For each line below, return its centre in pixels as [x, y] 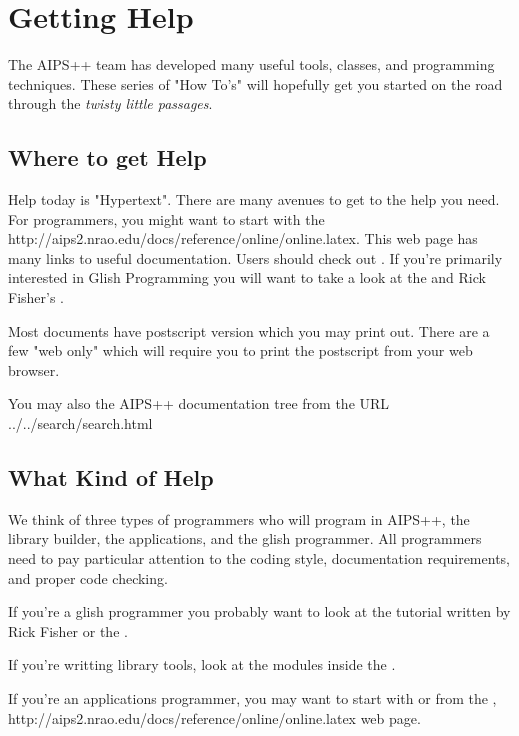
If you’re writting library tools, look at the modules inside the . [202, 664]
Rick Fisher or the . [68, 630]
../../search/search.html [80, 423]
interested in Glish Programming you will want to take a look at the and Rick [247, 277]
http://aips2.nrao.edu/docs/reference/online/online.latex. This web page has [243, 238]
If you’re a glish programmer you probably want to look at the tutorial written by [259, 611]
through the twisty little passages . [110, 103]
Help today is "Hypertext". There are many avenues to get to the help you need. [254, 199]
